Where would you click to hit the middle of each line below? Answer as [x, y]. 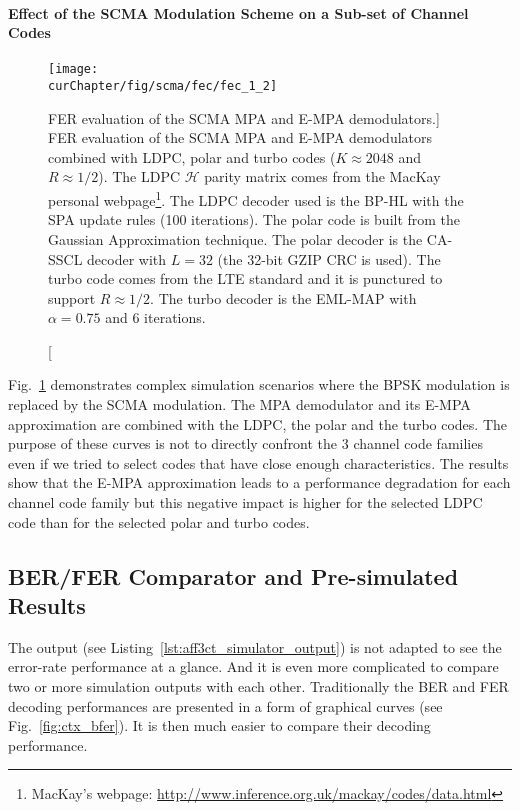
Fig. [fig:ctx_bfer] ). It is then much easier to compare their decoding [219, 725]
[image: [73, 69]
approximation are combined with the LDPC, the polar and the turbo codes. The [258, 423]
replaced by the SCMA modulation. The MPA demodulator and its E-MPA [239, 404]
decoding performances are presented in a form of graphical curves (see [225, 705]
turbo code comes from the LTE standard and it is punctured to [245, 278]
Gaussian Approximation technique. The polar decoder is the [235, 238]
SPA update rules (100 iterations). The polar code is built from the [254, 219]
